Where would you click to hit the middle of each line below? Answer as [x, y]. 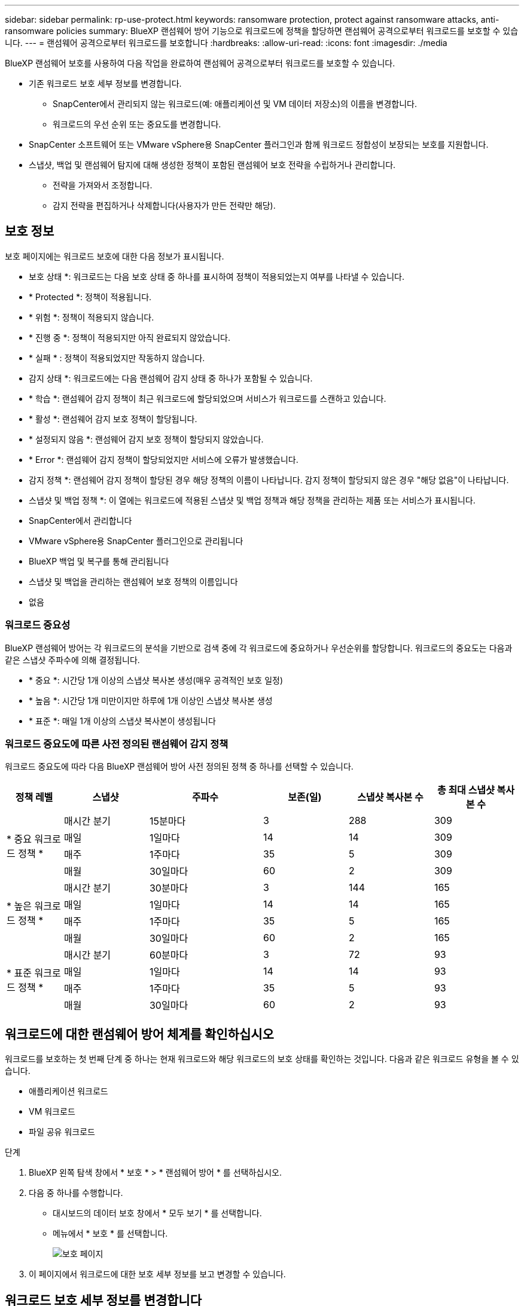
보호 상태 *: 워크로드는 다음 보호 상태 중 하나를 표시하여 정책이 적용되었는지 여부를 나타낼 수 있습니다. [217, 276]
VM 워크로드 [52, 1112]
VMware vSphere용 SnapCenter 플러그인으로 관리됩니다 [136, 541]
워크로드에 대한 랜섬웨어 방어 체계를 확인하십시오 [139, 1034]
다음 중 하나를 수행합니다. [76, 1193]
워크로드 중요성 [38, 625]
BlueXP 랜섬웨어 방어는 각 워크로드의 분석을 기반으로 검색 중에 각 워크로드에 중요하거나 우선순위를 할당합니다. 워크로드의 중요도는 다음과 [259, 648]
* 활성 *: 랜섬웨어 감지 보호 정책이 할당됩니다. [113, 419]
